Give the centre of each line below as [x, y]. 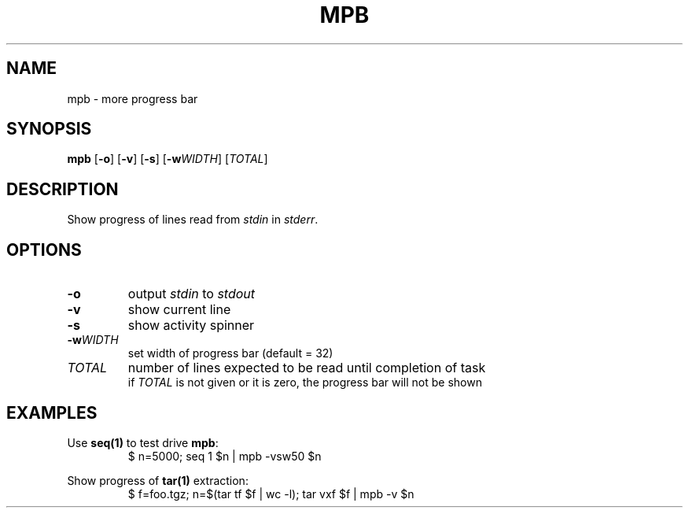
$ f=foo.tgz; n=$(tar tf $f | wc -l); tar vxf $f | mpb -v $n [271, 494]
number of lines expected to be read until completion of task [307, 368]
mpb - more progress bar [133, 98]
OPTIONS [44, 250]
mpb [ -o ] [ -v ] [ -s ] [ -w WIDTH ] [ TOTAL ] [168, 159]
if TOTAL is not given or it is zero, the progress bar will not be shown [305, 383]
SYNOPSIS [49, 129]
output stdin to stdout [192, 294]
